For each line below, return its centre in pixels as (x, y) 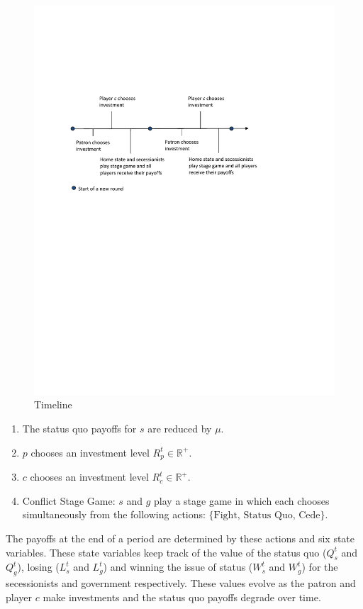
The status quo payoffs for (79, 429)
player (19, 597)
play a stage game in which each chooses (242, 500)
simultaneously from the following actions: (114, 514)
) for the (320, 567)
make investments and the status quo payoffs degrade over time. (182, 597)
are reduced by (180, 429)
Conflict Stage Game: (69, 500)
